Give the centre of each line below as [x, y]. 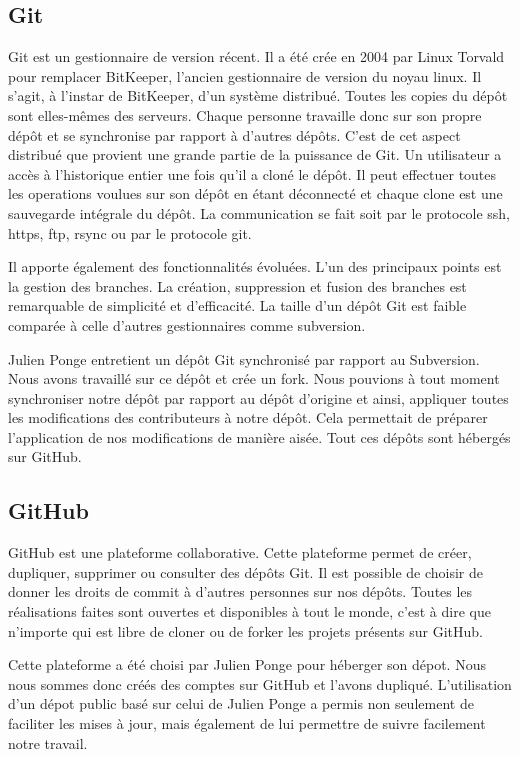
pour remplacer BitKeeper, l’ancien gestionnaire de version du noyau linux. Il [245, 75]
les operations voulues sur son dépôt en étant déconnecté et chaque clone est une [255, 193]
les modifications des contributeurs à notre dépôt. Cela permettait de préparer [248, 417]
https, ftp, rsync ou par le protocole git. [130, 232]
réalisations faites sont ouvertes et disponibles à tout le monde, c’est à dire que [249, 611]
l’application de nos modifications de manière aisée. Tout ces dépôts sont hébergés [259, 436]
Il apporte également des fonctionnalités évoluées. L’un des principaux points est [255, 266]
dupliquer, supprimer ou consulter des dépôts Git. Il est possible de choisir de [245, 571]
